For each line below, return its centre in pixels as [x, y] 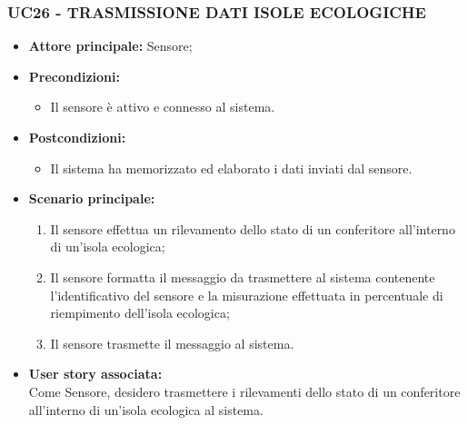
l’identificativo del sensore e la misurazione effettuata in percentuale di [247, 295]
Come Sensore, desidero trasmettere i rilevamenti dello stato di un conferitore [244, 391]
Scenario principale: [92, 198]
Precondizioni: [74, 76]
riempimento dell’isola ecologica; [140, 313]
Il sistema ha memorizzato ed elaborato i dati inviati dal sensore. [231, 168]
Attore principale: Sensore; [110, 46]
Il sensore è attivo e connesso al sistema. [163, 107]
